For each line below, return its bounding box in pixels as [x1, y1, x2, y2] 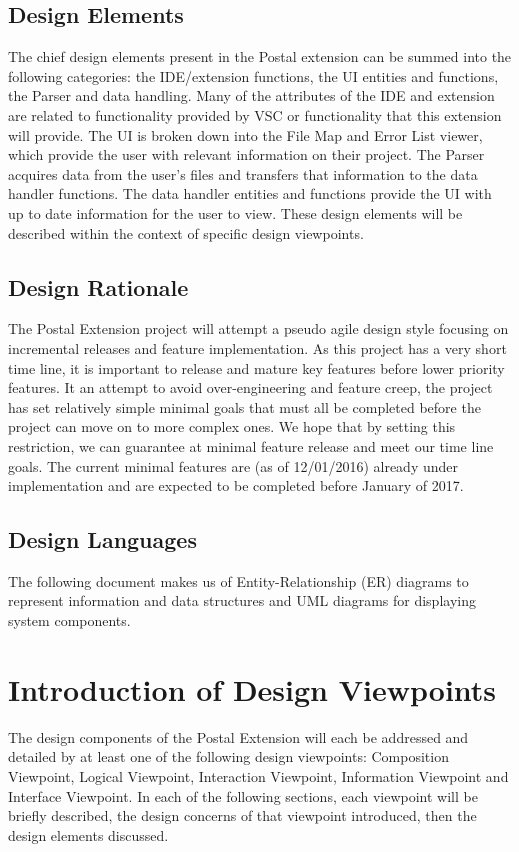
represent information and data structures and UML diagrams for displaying [8, 590, 476, 611]
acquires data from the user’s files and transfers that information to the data [8, 163, 478, 184]
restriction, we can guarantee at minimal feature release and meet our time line [8, 435, 494, 456]
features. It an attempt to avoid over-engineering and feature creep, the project [8, 377, 493, 398]
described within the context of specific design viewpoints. [8, 222, 364, 243]
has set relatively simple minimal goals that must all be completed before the [8, 396, 481, 417]
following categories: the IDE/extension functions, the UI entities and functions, [8, 65, 499, 86]
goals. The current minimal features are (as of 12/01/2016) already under [8, 455, 459, 476]
